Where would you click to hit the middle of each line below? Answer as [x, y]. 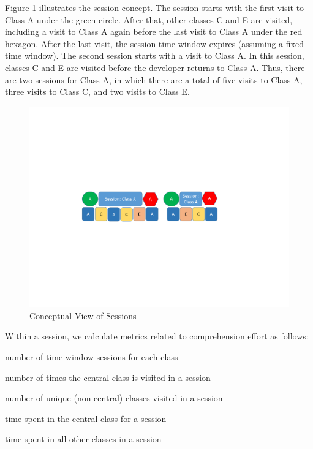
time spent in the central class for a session [86, 418]
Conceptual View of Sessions [83, 315]
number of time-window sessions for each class [92, 357]
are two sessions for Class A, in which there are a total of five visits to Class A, [154, 79]
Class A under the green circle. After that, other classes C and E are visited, [149, 19]
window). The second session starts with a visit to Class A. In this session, [164, 55]
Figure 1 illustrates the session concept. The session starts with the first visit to [155, 7]
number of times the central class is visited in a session [108, 377]
